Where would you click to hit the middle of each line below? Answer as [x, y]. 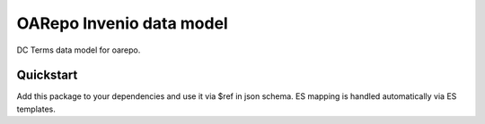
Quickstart [47, 75]
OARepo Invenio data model [122, 23]
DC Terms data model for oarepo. [79, 50]
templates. [36, 109]
